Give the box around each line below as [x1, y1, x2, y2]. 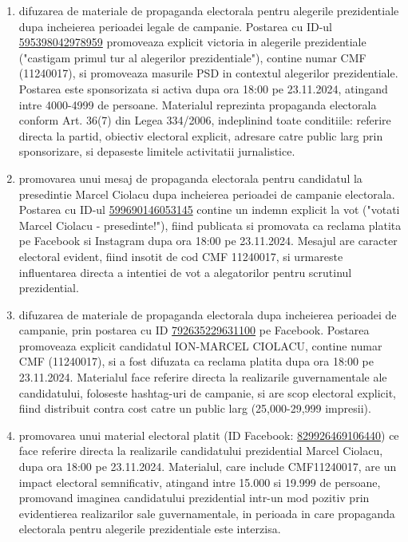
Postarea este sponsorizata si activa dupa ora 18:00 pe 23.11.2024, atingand [18, 80, 388, 97]
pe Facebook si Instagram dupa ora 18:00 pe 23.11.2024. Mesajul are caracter [18, 232, 398, 249]
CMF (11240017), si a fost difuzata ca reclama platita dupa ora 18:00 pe [18, 353, 374, 370]
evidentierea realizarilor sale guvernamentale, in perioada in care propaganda [18, 504, 395, 521]
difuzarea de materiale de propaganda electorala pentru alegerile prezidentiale [18, 2, 399, 18]
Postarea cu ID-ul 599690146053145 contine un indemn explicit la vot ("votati [18, 201, 400, 218]
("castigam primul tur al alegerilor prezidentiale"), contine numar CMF [18, 49, 366, 65]
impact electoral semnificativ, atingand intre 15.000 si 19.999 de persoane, [18, 473, 381, 490]
